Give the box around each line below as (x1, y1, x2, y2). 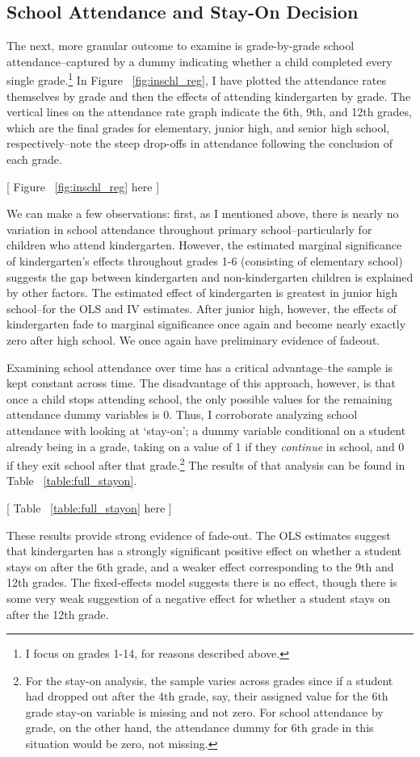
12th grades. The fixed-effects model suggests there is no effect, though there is (6, 574, 397, 591)
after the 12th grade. (6, 605, 109, 622)
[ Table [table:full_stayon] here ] (6, 499, 172, 516)
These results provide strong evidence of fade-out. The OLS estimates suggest (6, 526, 391, 543)
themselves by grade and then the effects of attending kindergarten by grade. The (6, 87, 411, 104)
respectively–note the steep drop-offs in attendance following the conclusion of (6, 135, 393, 152)
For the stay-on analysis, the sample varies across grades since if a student (25, 671, 393, 688)
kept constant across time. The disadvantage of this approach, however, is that (6, 374, 396, 391)
